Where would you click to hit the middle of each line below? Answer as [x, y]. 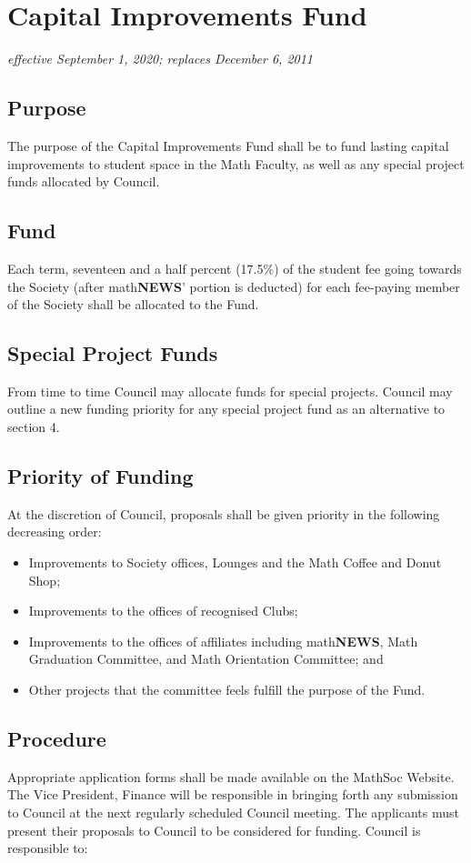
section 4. [34, 427]
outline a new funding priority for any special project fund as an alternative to [226, 409]
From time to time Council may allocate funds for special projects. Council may [230, 391]
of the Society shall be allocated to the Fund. [133, 304]
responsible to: [48, 848]
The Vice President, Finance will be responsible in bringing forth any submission [233, 794]
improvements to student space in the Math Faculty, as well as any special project [236, 163]
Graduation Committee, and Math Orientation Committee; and [206, 659]
